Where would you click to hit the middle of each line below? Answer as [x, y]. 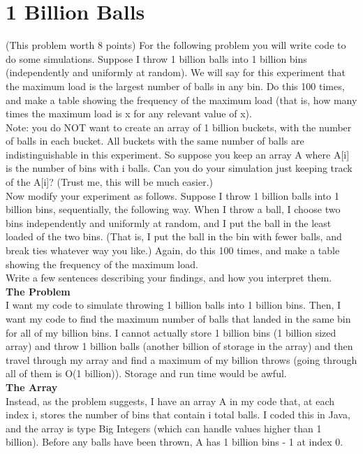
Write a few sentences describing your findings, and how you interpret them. [169, 278]
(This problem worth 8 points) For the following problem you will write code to [176, 45]
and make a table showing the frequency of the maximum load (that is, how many [181, 100]
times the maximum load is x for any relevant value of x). [129, 113]
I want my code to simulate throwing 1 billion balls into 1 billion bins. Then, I [173, 305]
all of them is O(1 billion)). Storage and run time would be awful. [146, 373]
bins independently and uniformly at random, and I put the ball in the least [169, 222]
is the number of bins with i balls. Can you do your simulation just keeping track [179, 168]
